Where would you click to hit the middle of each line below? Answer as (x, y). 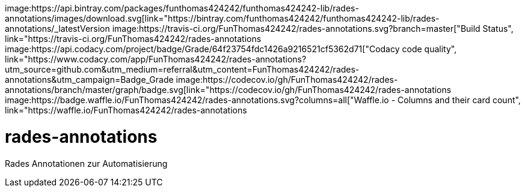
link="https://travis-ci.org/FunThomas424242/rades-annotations (133, 39)
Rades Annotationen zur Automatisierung (86, 163)
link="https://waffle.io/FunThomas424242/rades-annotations (126, 110)
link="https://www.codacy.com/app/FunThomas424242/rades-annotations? (156, 59)
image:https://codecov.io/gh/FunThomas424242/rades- (287, 79)
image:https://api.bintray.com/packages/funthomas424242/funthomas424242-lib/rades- (182, 8)
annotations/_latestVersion (57, 28)
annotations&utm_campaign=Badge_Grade (89, 79)
